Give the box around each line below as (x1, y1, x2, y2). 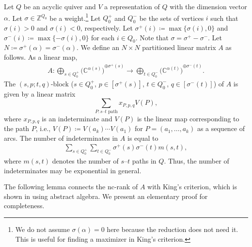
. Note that (135, 32, 169, 42)
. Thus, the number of (164, 156, 229, 166)
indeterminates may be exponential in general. (4, 165, 142, 175)
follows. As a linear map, (4, 52, 78, 62)
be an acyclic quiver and (23, 1, 96, 11)
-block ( (50, 78, 74, 88)
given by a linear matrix (4, 88, 76, 99)
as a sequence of (197, 123, 245, 133)
